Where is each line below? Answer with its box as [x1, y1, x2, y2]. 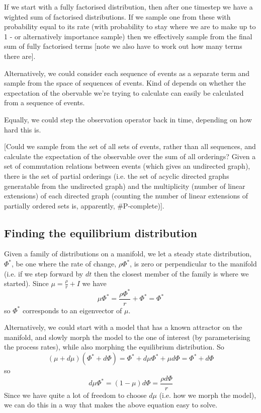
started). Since [4, 278, 49, 289]
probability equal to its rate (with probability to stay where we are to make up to [4, 21, 256, 32]
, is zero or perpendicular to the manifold [130, 258, 257, 269]
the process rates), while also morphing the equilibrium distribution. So [4, 341, 224, 352]
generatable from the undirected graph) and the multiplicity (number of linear [4, 180, 245, 191]
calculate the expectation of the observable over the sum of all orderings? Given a [4, 151, 256, 161]
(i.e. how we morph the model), [159, 389, 256, 400]
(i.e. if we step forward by [4, 268, 83, 279]
